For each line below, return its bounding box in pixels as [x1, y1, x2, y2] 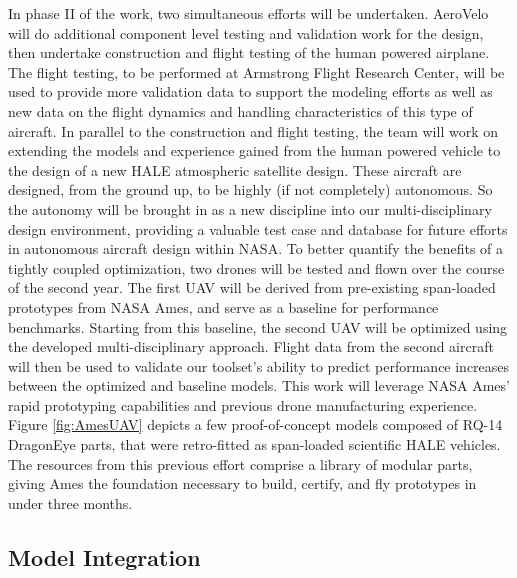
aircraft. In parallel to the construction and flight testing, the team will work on [8, 120, 498, 141]
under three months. [8, 492, 133, 513]
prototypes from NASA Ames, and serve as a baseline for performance [8, 296, 439, 317]
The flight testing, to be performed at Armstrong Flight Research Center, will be [8, 61, 505, 82]
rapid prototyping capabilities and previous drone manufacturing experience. [8, 394, 478, 415]
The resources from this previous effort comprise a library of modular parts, [8, 453, 473, 474]
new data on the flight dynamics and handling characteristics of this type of [8, 100, 473, 121]
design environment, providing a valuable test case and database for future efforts [8, 218, 508, 239]
